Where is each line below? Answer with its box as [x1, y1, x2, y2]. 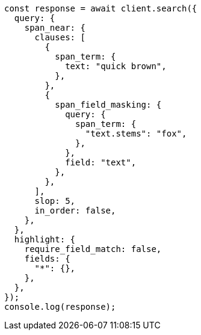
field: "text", [65, 158, 137, 167]
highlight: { [14, 235, 76, 244]
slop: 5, [34, 196, 76, 206]
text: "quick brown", [65, 61, 167, 71]
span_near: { [24, 23, 85, 32]
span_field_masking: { [55, 100, 162, 109]
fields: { [24, 254, 70, 263]
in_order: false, [34, 206, 116, 215]
